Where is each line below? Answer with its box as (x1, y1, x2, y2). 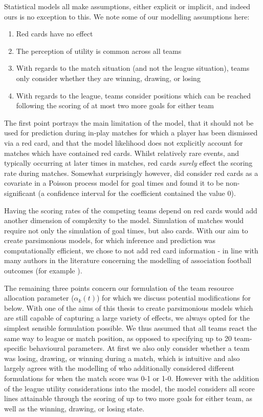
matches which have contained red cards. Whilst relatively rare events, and (4, 147, 239, 158)
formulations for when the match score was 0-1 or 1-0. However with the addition (4, 373, 259, 383)
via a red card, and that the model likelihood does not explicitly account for (4, 137, 243, 148)
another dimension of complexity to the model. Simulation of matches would (4, 215, 244, 226)
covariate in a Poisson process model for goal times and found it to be (4, 177, 224, 188)
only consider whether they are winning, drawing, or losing (16, 72, 201, 83)
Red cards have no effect (16, 28, 93, 39)
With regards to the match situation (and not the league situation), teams (16, 63, 250, 73)
